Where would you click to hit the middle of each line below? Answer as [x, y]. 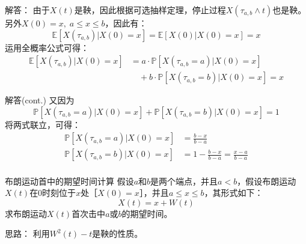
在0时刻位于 [53, 193]
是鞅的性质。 [118, 233]
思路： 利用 [27, 233]
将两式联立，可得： [43, 124]
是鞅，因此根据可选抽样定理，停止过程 [150, 10]
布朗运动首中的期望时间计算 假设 [69, 181]
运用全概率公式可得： [47, 47]
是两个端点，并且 [184, 181]
